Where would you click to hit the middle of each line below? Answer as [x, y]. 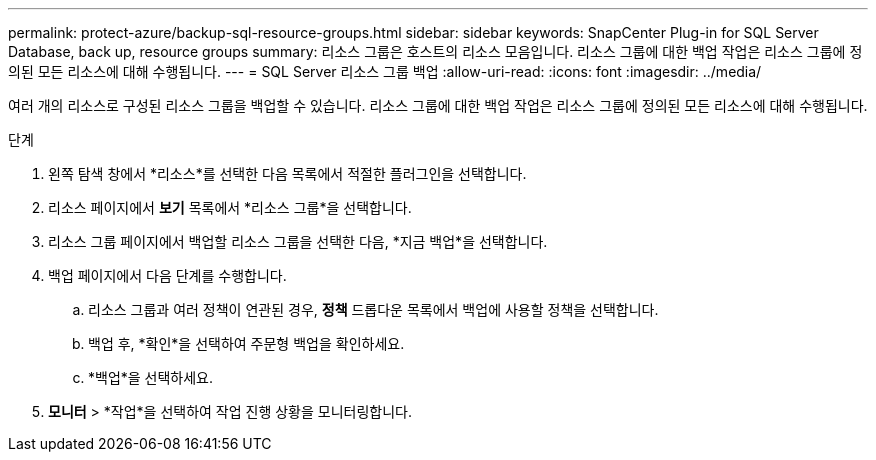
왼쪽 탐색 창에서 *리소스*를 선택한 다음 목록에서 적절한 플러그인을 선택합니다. [287, 173]
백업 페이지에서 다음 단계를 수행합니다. [167, 275]
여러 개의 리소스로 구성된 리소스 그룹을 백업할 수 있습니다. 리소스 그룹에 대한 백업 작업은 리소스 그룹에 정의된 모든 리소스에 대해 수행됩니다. [438, 105]
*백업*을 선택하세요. [151, 377]
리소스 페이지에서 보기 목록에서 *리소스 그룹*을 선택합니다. [230, 207]
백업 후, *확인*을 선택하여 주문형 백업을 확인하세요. [246, 343]
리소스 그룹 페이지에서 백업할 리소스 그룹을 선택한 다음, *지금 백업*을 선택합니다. [298, 241]
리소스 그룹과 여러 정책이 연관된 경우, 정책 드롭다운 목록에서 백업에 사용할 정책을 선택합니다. [373, 309]
